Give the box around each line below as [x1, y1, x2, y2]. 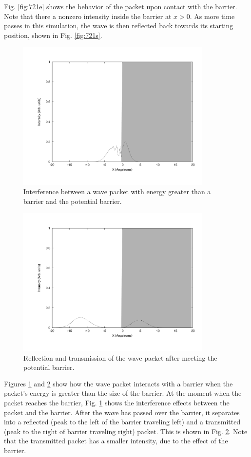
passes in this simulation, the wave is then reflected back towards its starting [4, 20, 233, 31]
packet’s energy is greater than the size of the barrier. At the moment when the [4, 388, 242, 398]
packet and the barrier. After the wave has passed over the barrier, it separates [4, 407, 240, 417]
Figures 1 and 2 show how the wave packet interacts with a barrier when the [4, 378, 233, 388]
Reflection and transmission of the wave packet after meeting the [23, 352, 217, 363]
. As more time [190, 11, 235, 21]
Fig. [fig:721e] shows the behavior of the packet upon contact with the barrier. [4, 1, 237, 11]
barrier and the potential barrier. [23, 196, 122, 206]
